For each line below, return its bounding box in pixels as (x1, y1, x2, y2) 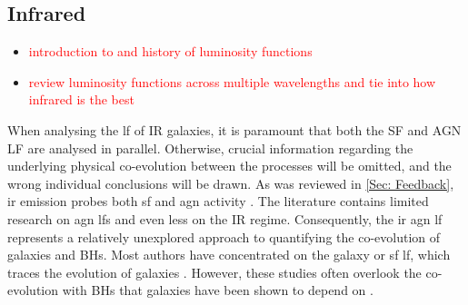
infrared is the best (28, 90, 134, 109)
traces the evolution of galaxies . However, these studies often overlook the (7, 262, 422, 281)
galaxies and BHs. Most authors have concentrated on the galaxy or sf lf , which (7, 245, 451, 264)
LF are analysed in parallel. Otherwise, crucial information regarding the (7, 138, 413, 157)
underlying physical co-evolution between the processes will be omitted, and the (7, 156, 452, 175)
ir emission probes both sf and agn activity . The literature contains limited (7, 192, 429, 211)
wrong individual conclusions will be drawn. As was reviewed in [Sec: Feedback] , (7, 173, 454, 192)
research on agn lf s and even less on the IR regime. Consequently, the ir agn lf (7, 209, 443, 228)
